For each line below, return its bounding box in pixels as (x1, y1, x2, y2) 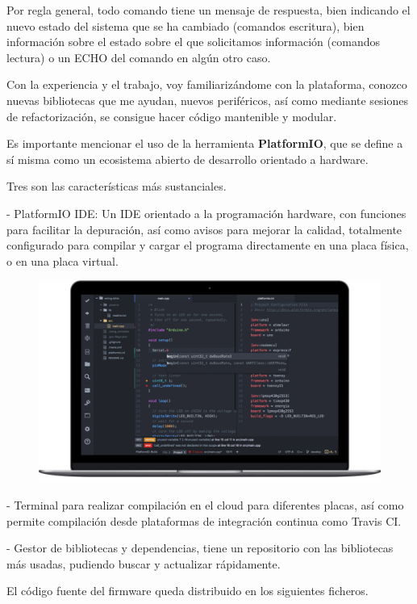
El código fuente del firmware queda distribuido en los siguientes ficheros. (6, 582, 369, 599)
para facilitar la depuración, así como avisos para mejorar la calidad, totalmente (6, 220, 402, 237)
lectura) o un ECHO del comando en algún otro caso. (6, 48, 271, 65)
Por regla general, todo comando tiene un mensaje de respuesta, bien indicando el (6, 2, 411, 18)
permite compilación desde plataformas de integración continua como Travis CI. (6, 512, 402, 529)
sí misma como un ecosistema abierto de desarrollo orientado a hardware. (6, 150, 369, 167)
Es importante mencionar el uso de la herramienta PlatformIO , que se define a (6, 135, 403, 152)
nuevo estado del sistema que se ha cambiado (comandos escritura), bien (6, 17, 365, 34)
